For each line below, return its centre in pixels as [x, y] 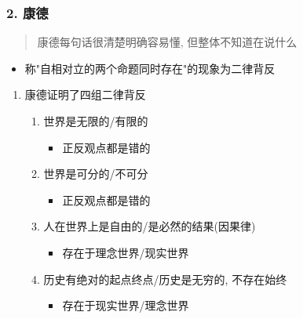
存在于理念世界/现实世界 [126, 252]
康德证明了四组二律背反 [85, 94]
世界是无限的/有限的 [96, 121]
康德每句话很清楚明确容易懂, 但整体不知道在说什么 [167, 42]
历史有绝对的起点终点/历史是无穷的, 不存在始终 [165, 279]
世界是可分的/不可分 [96, 174]
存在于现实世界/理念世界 [126, 305]
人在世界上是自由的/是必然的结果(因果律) [150, 226]
